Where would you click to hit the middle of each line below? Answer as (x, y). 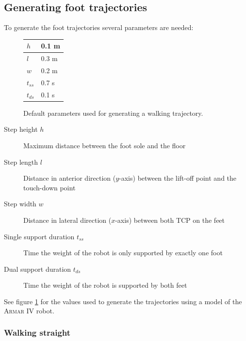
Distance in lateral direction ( (67, 220)
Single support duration (39, 236)
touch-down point (49, 187)
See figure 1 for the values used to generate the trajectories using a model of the (123, 301)
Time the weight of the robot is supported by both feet (105, 285)
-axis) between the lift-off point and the (178, 178)
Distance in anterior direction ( (70, 178)
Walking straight (37, 332)
